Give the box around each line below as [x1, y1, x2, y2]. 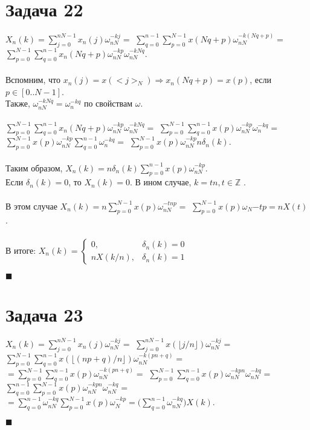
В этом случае [5, 199, 57, 212]
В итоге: [5, 243, 36, 256]
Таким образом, [5, 161, 63, 174]
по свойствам [83, 97, 133, 110]
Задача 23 [5, 302, 83, 326]
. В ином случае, [130, 176, 192, 188]
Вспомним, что [5, 73, 61, 86]
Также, [5, 97, 30, 110]
